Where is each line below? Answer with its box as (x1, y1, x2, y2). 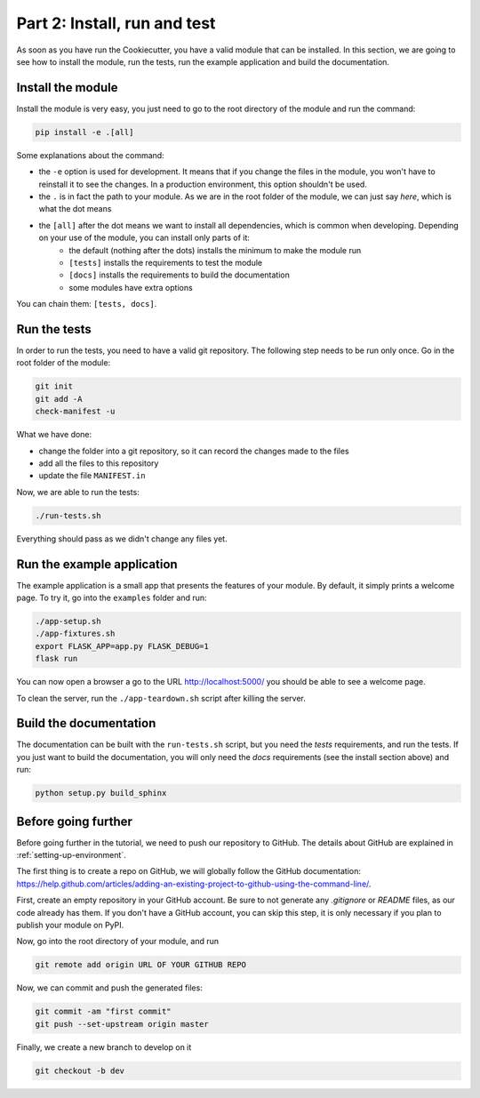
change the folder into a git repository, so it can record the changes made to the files (38, 445, 350, 456)
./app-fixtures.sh (35, 629, 116, 639)
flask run (35, 653, 78, 664)
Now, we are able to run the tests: (16, 486, 140, 497)
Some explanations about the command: (16, 149, 164, 160)
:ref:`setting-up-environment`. (16, 850, 126, 861)
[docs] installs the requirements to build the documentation (68, 269, 291, 280)
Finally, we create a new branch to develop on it (16, 1041, 192, 1053)
